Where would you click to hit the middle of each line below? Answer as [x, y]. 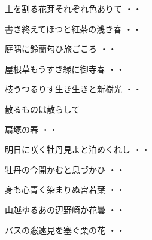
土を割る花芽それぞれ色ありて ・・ [73, 8]
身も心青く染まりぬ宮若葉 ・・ [65, 189]
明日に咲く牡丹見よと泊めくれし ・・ [77, 149]
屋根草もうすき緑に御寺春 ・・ [65, 69]
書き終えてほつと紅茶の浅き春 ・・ [73, 28]
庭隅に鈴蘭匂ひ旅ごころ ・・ [61, 49]
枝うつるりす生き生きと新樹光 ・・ [73, 89]
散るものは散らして [42, 109]
